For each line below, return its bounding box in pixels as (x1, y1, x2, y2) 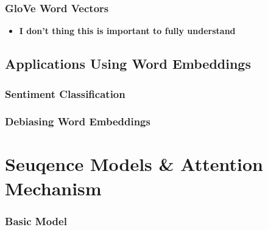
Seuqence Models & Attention (5, 152, 263, 176)
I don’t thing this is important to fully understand (19, 24, 236, 37)
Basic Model (5, 213, 67, 228)
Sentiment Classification (5, 86, 125, 101)
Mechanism (5, 175, 102, 200)
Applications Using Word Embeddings (5, 54, 251, 73)
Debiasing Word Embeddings (5, 114, 150, 129)
